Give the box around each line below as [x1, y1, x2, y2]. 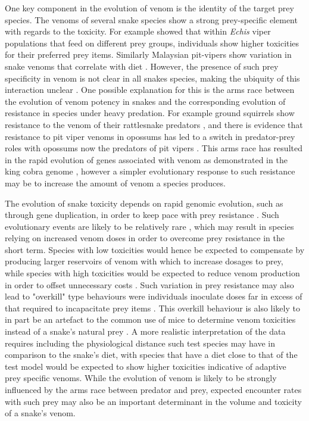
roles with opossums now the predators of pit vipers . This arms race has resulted [5, 142, 302, 154]
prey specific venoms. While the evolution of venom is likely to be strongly [5, 372, 277, 384]
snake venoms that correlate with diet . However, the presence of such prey [5, 60, 279, 72]
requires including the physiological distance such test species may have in [5, 336, 276, 349]
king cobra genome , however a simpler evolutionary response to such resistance [5, 165, 295, 177]
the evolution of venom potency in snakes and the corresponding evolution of [5, 95, 286, 107]
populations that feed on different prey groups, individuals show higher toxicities [5, 36, 299, 49]
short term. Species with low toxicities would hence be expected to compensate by [5, 243, 305, 255]
